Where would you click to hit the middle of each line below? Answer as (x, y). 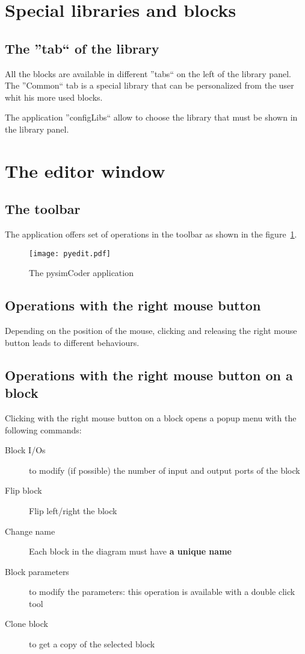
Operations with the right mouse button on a (149, 375)
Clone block (26, 624)
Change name (30, 531)
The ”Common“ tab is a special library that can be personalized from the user (149, 85)
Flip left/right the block (73, 510)
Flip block (23, 490)
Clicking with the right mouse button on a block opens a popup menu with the (151, 417)
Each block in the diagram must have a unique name (130, 551)
